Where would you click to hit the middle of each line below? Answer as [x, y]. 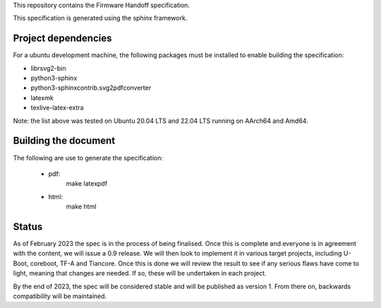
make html [81, 207]
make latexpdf [87, 184]
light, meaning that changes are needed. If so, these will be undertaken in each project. [140, 273]
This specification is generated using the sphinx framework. [100, 18]
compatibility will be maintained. [60, 296]
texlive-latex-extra [57, 108]
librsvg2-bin [48, 68]
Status [28, 226]
